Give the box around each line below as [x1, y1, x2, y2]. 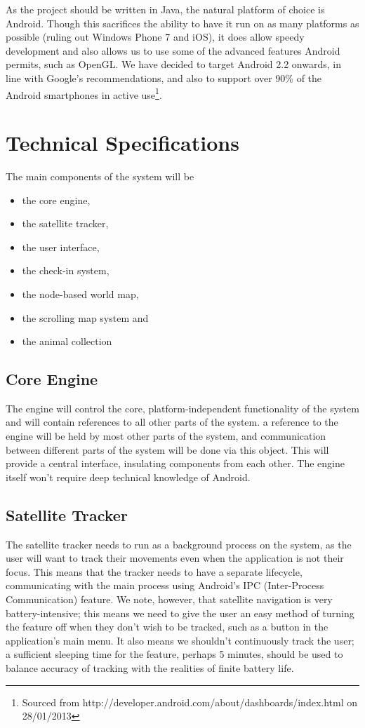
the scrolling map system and [22, 310, 149, 325]
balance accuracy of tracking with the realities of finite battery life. [6, 661, 294, 675]
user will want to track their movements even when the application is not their [6, 551, 344, 565]
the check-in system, [22, 263, 109, 278]
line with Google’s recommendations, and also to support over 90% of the [6, 70, 322, 85]
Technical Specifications [6, 128, 239, 156]
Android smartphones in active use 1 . [6, 85, 162, 102]
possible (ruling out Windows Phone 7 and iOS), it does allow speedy [6, 29, 305, 44]
